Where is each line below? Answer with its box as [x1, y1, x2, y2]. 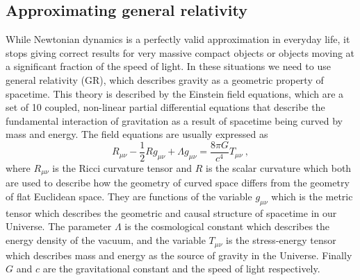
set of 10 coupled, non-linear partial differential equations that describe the [6, 100, 325, 114]
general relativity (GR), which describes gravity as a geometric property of [6, 72, 324, 87]
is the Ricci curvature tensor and [52, 161, 193, 175]
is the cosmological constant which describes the [124, 219, 330, 234]
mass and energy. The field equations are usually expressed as [6, 127, 268, 141]
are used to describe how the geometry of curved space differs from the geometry [6, 175, 350, 190]
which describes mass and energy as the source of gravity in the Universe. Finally [6, 247, 352, 262]
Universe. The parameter [6, 219, 112, 234]
